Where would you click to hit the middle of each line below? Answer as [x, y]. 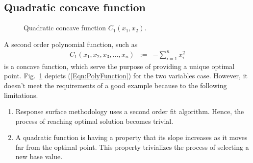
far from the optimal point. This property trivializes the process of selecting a [132, 147]
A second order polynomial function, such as [71, 44]
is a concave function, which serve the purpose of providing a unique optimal [119, 66]
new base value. [39, 156]
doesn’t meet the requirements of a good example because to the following [115, 85]
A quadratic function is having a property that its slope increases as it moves [131, 137]
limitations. [21, 95]
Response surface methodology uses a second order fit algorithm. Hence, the [130, 111]
